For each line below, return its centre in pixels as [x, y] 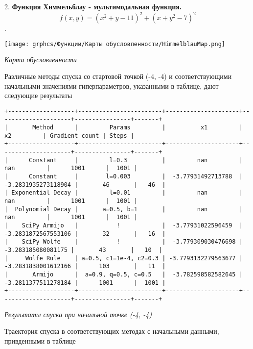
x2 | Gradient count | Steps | [69, 136]
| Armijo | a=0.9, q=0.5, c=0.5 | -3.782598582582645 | [124, 274]
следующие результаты [38, 95]
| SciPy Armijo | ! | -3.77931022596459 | [124, 225]
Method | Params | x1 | [138, 128]
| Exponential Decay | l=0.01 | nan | [124, 193]
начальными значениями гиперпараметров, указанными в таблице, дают [112, 86]
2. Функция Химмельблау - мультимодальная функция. [93, 6]
